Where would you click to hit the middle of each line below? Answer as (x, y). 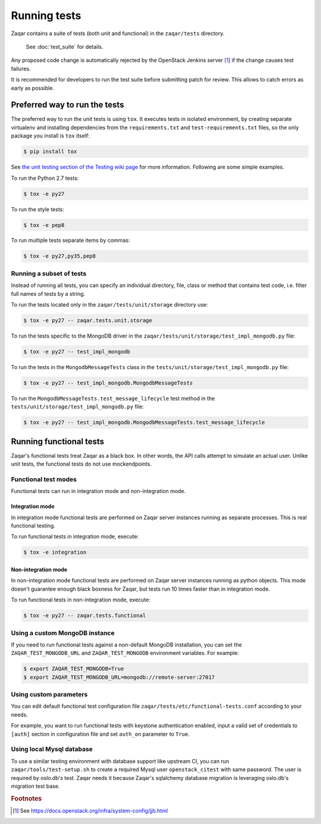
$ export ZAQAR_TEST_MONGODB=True (74, 669)
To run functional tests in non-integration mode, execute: (81, 600)
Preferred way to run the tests (67, 105)
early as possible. (33, 88)
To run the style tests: (38, 209)
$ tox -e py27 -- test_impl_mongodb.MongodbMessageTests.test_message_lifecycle (144, 422)
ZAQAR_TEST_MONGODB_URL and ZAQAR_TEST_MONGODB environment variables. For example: (125, 653)
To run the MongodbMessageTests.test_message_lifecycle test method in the (113, 398)
